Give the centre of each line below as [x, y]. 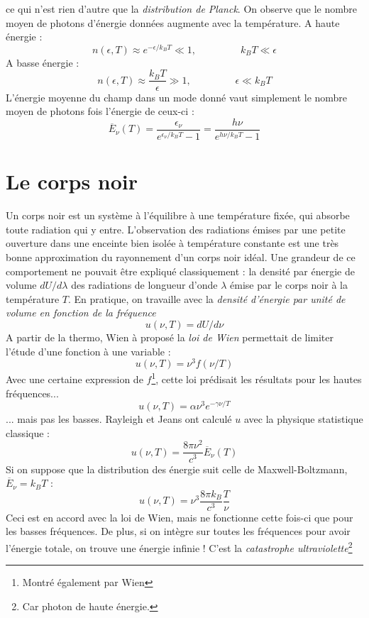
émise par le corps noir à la [289, 285]
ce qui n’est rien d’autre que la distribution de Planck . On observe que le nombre [181, 9]
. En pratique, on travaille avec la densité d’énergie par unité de [207, 298]
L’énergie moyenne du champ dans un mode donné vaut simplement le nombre [177, 97]
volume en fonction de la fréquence [81, 313]
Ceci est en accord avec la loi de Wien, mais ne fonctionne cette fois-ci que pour [180, 517]
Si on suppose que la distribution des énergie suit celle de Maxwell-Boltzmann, [177, 469]
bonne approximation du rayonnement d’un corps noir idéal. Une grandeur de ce [181, 257]
